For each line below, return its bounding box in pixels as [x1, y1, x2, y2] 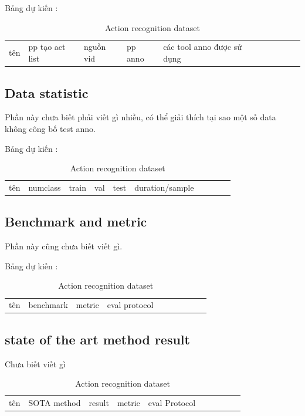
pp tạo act [28, 40, 66, 53]
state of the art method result [5, 330, 190, 348]
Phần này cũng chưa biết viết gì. [5, 240, 123, 252]
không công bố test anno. [5, 122, 96, 134]
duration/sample [134, 181, 194, 193]
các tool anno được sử [163, 40, 242, 53]
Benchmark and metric [5, 212, 147, 231]
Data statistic [5, 83, 89, 102]
